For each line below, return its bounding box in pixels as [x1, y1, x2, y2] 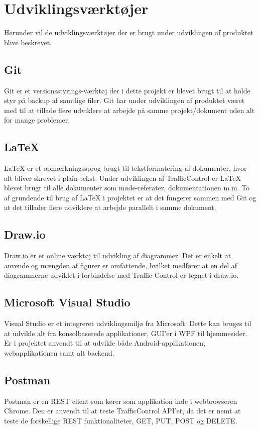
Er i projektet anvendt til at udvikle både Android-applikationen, [4, 338, 205, 348]
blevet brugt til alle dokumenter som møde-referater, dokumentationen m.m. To [4, 182, 250, 193]
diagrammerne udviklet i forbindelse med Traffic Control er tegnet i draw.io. [4, 270, 239, 280]
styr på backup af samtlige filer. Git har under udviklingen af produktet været [4, 95, 245, 105]
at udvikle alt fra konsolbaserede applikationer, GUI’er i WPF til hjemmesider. [4, 328, 247, 338]
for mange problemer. [4, 115, 70, 125]
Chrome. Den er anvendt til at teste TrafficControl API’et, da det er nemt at [4, 405, 241, 416]
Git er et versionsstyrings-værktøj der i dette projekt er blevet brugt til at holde [4, 85, 250, 95]
